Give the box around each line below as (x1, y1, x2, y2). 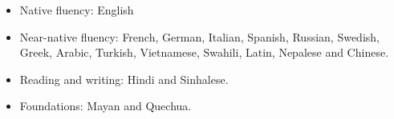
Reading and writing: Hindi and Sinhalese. (19, 70, 229, 87)
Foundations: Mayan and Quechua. (19, 97, 192, 114)
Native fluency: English (19, 2, 134, 18)
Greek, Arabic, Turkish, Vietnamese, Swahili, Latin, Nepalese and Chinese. (19, 44, 389, 61)
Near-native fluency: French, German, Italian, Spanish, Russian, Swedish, (19, 28, 380, 45)
